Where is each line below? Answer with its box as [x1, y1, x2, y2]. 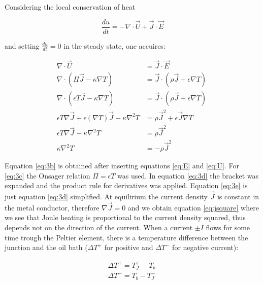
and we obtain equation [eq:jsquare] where [127, 202, 259, 212]
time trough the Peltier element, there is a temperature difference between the [5, 232, 248, 242]
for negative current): [172, 242, 239, 253]
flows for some [206, 222, 250, 233]
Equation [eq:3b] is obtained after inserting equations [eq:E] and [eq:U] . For [5, 160, 239, 171]
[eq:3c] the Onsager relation [5, 170, 90, 181]
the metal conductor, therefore [5, 202, 100, 212]
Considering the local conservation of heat [5, 2, 136, 12]
